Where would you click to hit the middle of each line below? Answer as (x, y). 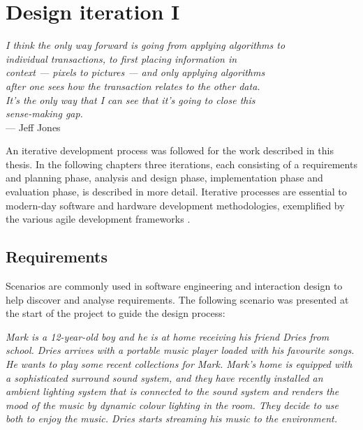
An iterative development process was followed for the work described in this (170, 150)
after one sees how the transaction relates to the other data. (133, 86)
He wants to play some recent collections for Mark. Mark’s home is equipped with (179, 364)
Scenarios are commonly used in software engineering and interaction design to (174, 286)
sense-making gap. (44, 113)
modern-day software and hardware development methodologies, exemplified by (175, 205)
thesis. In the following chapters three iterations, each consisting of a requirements (181, 164)
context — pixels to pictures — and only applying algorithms (135, 72)
